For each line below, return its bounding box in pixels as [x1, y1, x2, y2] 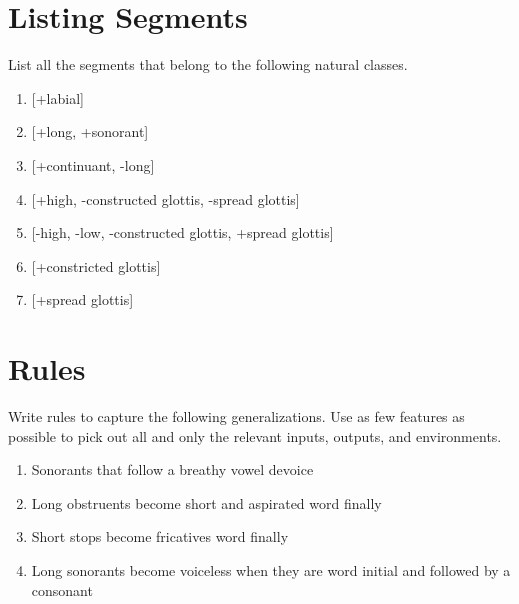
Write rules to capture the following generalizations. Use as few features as [8, 406, 465, 426]
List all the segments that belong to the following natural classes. [8, 54, 408, 75]
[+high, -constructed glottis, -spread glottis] [31, 188, 300, 209]
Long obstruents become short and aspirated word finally [31, 492, 382, 513]
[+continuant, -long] [31, 154, 155, 175]
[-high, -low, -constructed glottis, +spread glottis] [31, 222, 334, 243]
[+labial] [31, 87, 84, 108]
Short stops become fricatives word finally [31, 526, 289, 547]
